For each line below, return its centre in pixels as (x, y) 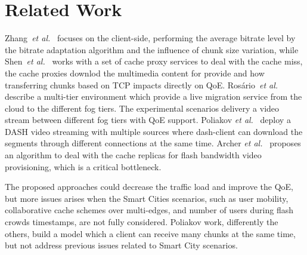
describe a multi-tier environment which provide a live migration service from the (153, 96)
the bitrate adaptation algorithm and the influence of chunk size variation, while (152, 49)
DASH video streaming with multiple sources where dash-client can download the (154, 131)
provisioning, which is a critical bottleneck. (83, 166)
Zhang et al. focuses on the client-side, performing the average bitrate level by (150, 38)
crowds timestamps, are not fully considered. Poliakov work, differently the (142, 222)
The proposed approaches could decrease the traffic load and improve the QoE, (149, 187)
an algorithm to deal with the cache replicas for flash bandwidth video (133, 155)
